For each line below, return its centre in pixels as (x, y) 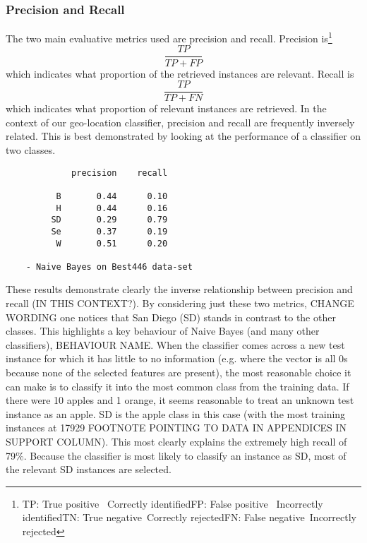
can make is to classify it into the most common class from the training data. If (178, 386)
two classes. (31, 149)
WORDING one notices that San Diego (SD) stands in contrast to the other (171, 317)
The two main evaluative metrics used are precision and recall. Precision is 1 (169, 37)
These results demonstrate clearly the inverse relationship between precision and (179, 289)
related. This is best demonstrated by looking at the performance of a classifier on (183, 136)
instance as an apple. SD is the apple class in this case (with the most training (176, 413)
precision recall (120, 173)
